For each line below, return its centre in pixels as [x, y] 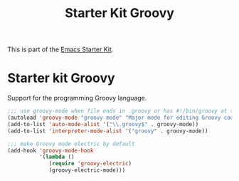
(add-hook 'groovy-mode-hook [51, 150]
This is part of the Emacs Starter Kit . [60, 50]
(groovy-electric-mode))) [87, 170]
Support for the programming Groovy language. [77, 98]
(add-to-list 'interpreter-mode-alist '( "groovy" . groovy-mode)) [108, 131]
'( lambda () [57, 157]
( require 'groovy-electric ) [90, 164]
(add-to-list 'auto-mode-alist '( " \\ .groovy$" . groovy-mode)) [103, 124]
